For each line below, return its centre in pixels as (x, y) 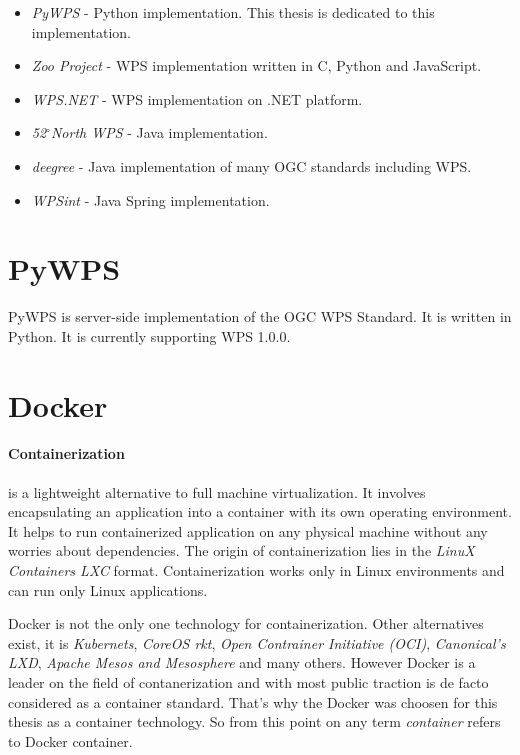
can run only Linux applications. (108, 589)
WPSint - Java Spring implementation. (150, 199)
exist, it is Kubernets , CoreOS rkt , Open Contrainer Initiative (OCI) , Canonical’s (257, 642)
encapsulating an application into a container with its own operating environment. (260, 511)
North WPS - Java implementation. (159, 132)
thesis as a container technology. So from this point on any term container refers (254, 721)
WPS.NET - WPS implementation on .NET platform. (197, 98)
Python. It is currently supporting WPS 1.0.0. (149, 335)
